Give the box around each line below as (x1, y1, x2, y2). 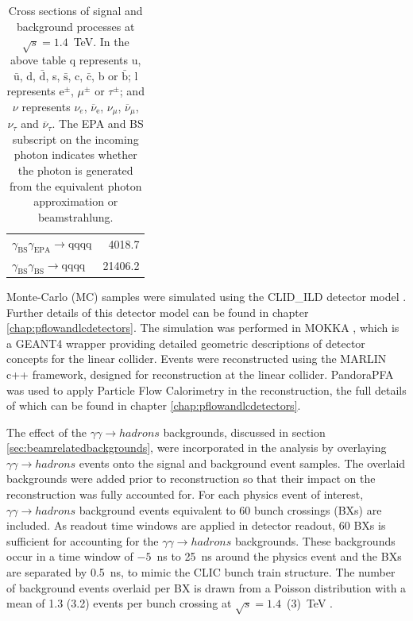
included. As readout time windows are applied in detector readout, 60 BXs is (6, 517, 386, 534)
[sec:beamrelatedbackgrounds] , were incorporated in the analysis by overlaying (6, 439, 387, 456)
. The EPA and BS (52, 115, 144, 132)
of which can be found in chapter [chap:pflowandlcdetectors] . (6, 397, 301, 414)
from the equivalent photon (9, 177, 142, 194)
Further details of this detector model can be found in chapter (6, 303, 309, 320)
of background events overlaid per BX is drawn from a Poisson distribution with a (6, 579, 407, 596)
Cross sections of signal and (8, 2, 143, 18)
